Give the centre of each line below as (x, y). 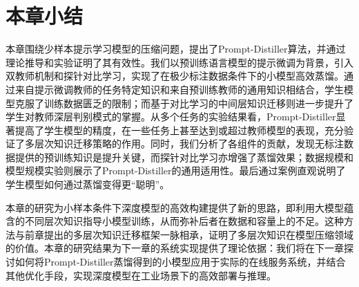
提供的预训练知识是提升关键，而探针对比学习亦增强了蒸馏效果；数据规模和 (184, 157)
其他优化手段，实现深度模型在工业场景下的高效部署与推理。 (141, 275)
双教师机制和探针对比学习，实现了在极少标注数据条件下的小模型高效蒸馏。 (175, 76)
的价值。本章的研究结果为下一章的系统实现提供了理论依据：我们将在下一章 (175, 248)
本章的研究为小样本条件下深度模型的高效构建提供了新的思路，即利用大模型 (175, 207)
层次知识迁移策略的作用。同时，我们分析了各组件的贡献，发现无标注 (189, 143)
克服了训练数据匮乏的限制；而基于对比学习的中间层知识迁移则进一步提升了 (184, 103)
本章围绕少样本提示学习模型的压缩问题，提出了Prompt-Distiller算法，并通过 (176, 49)
